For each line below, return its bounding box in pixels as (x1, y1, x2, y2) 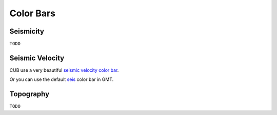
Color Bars (9, 8, 56, 19)
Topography (9, 90, 50, 99)
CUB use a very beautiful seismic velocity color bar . (9, 67, 119, 73)
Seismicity (9, 27, 45, 36)
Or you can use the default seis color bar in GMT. (9, 76, 114, 82)
